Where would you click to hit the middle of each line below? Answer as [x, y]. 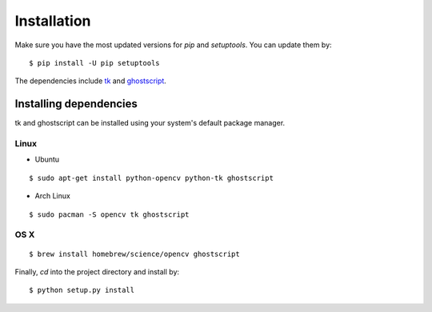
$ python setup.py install [82, 290]
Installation [53, 21]
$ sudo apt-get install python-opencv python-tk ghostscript [151, 178]
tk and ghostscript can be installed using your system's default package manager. [150, 123]
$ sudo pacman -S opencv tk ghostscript [109, 214]
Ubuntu [47, 159]
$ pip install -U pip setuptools [94, 63]
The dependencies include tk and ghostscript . [91, 81]
